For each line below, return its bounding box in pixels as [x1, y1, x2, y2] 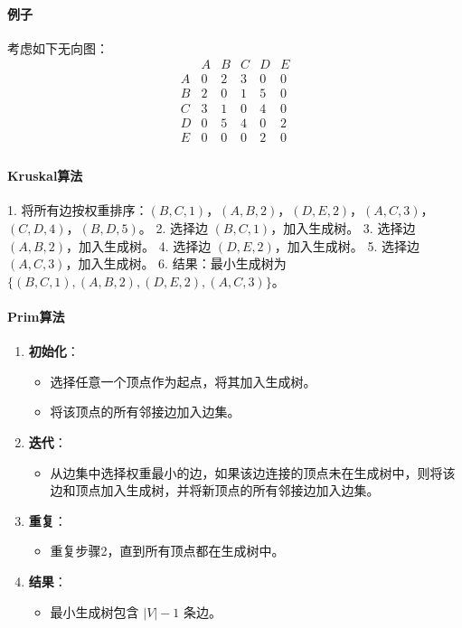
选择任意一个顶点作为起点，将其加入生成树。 [50, 371, 316, 390]
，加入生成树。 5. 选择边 [274, 236, 420, 255]
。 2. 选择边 [138, 219, 208, 237]
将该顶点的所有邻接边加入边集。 [50, 402, 240, 421]
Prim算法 [7, 306, 65, 325]
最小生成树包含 [50, 602, 139, 621]
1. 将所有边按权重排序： [7, 201, 148, 220]
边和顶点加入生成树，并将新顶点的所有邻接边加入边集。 [50, 481, 380, 500]
